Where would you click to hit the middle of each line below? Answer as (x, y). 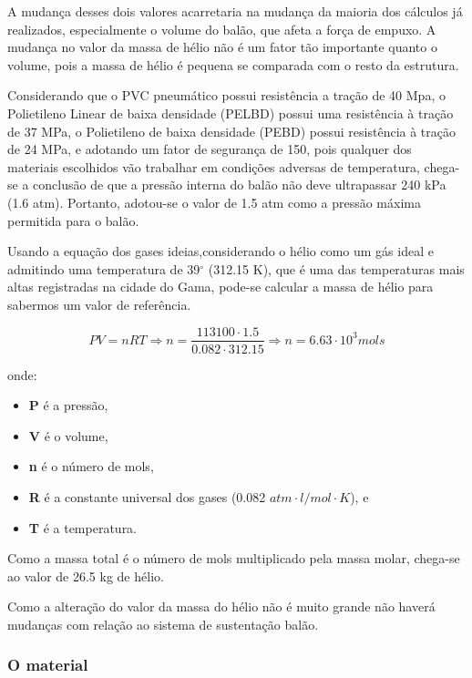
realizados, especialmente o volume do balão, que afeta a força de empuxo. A (222, 29)
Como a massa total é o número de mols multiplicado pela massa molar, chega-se (234, 558)
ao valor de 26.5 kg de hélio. (86, 575)
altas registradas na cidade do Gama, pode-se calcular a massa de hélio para (221, 287)
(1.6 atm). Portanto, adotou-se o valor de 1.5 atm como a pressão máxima (214, 202)
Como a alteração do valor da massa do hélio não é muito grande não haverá (221, 606)
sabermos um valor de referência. (99, 304)
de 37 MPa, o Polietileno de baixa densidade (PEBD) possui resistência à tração (232, 131)
